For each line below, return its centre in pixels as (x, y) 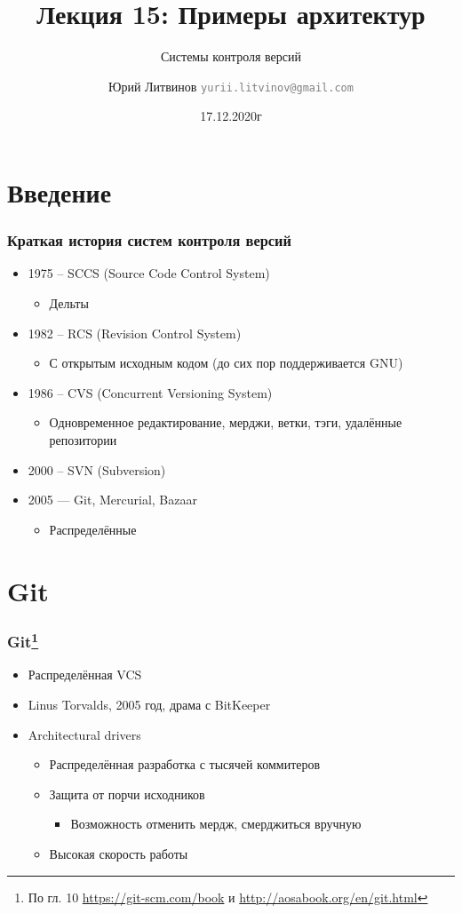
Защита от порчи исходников (127, 794)
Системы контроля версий (231, 56)
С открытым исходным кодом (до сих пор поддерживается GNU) (226, 363)
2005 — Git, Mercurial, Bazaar (112, 500)
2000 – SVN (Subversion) (97, 469)
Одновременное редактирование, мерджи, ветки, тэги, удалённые (226, 422)
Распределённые (93, 529)
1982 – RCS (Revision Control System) (135, 333)
